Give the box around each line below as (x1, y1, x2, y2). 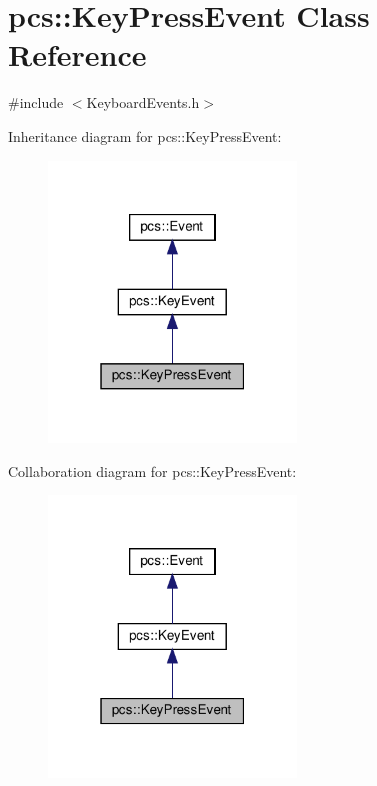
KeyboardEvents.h (86, 92, 200, 113)
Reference (8, 34, 147, 75)
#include (8, 92, 64, 113)
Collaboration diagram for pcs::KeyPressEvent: (8, 460, 297, 481)
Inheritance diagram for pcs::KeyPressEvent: (8, 125, 282, 146)
